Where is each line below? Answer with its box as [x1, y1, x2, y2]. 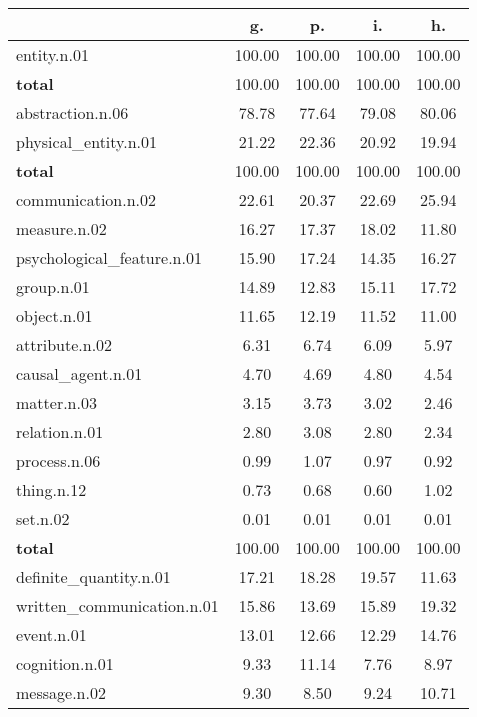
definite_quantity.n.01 [16, 565, 171, 588]
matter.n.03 [16, 391, 97, 414]
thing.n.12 [16, 478, 87, 501]
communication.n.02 [16, 188, 157, 211]
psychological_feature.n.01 [16, 246, 202, 269]
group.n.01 [16, 275, 90, 298]
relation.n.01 [16, 420, 104, 443]
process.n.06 [16, 449, 101, 472]
